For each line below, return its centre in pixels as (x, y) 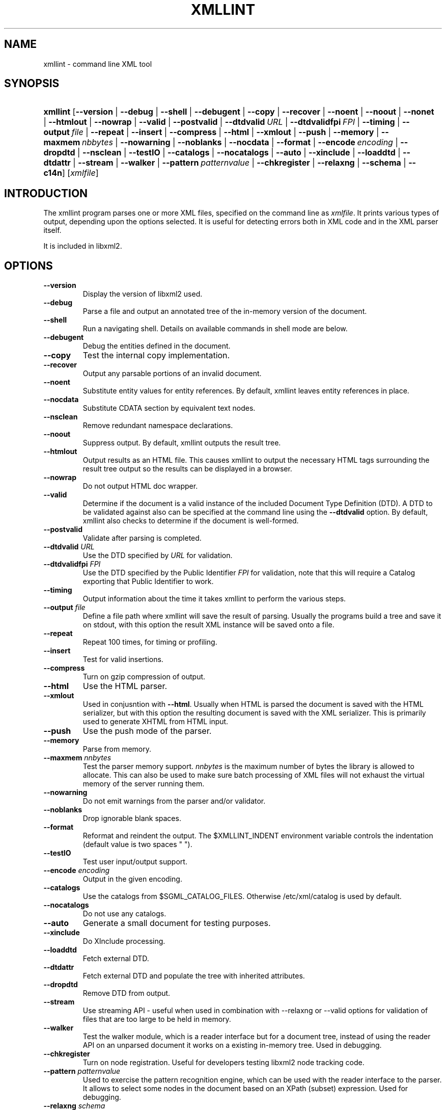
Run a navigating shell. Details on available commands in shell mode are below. (215, 329)
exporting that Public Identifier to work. (148, 582)
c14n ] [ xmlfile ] (71, 173)
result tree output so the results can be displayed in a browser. (187, 469)
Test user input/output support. (135, 862)
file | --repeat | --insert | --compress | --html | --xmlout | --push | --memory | (225, 132)
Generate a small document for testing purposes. (177, 923)
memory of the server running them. (144, 784)
